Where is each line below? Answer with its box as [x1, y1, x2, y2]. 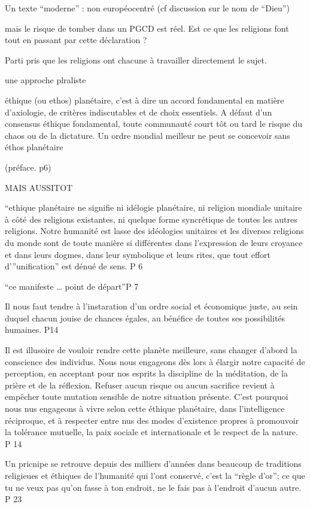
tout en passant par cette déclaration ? [5, 34, 147, 46]
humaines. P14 [5, 323, 59, 336]
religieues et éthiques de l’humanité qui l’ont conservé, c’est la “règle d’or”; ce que [5, 469, 305, 481]
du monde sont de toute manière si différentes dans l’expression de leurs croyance [5, 236, 303, 248]
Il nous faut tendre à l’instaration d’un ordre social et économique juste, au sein [5, 300, 298, 312]
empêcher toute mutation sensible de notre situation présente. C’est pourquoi [5, 390, 288, 403]
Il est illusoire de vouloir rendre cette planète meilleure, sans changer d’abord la [5, 344, 297, 356]
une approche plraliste [5, 74, 86, 86]
